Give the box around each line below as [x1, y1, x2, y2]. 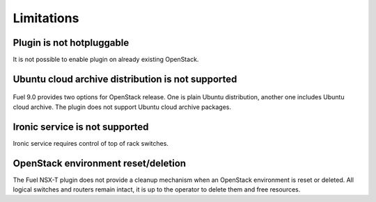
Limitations [13, 10, 79, 26]
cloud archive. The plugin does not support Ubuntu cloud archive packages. [13, 103, 232, 111]
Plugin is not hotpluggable [13, 37, 130, 49]
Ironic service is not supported [13, 121, 149, 133]
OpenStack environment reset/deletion [13, 157, 187, 169]
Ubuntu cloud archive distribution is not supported [13, 73, 237, 85]
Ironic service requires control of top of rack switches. [13, 139, 169, 147]
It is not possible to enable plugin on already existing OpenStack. [13, 56, 199, 64]
